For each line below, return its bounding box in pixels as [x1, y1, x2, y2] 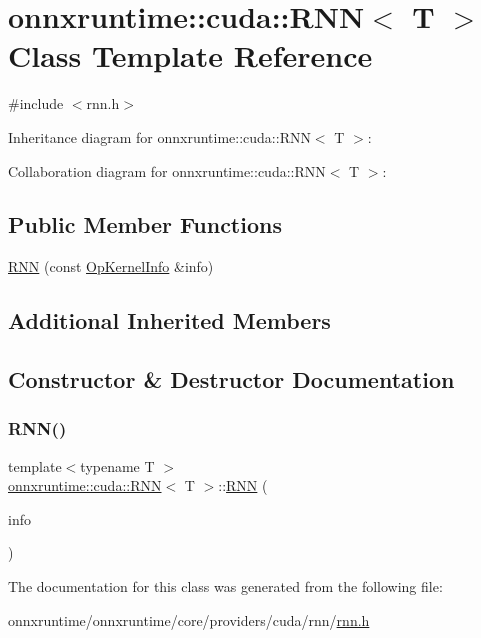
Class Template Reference [8, 35, 373, 76]
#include [8, 93, 64, 114]
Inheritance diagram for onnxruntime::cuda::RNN [8, 126, 311, 147]
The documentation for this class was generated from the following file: [8, 576, 443, 597]
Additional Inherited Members [8, 305, 331, 336]
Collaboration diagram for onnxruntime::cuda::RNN [8, 160, 326, 181]
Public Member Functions [8, 209, 282, 240]
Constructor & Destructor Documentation [8, 364, 455, 395]
